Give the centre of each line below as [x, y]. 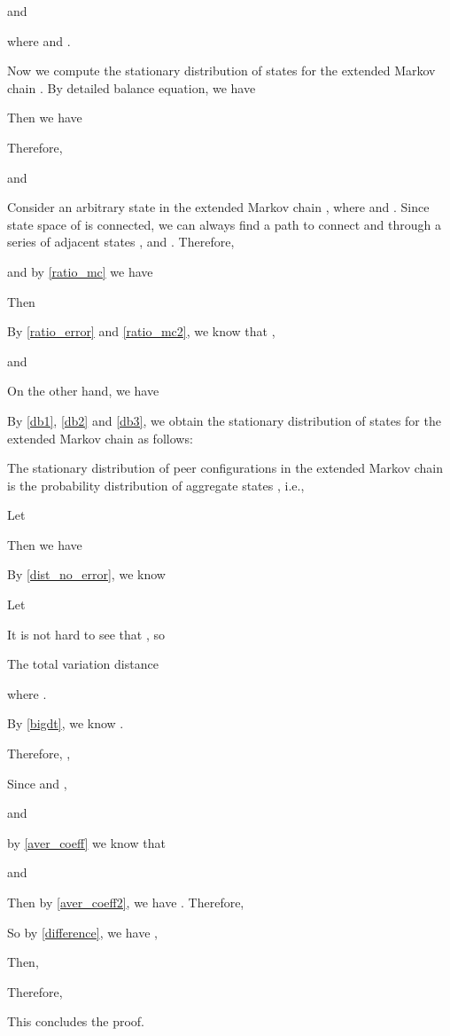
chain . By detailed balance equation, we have [132, 87]
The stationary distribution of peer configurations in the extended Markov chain [225, 468]
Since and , [37, 783]
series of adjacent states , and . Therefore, [121, 242]
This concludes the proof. [76, 1021]
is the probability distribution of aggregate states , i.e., [156, 485]
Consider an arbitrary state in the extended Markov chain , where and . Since [218, 207]
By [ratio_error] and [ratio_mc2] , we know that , [141, 331]
